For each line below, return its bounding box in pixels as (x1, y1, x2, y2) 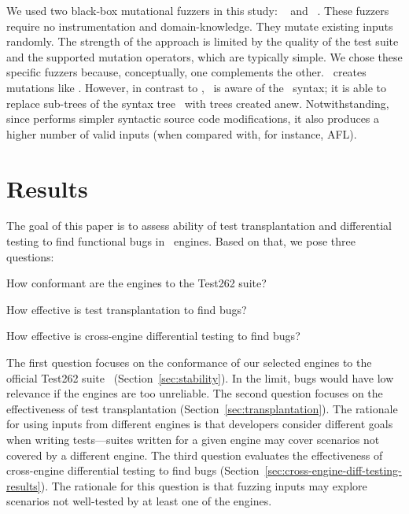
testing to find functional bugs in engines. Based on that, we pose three (6, 233, 356, 250)
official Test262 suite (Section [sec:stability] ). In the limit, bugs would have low (6, 369, 394, 386)
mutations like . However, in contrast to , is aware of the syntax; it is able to (6, 79, 387, 95)
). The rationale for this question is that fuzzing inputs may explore (40, 477, 367, 494)
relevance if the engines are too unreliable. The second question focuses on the (6, 385, 383, 401)
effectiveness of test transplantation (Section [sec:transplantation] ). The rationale (6, 400, 398, 416)
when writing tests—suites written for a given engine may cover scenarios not (6, 431, 380, 447)
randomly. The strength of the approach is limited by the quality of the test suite (6, 33, 399, 50)
